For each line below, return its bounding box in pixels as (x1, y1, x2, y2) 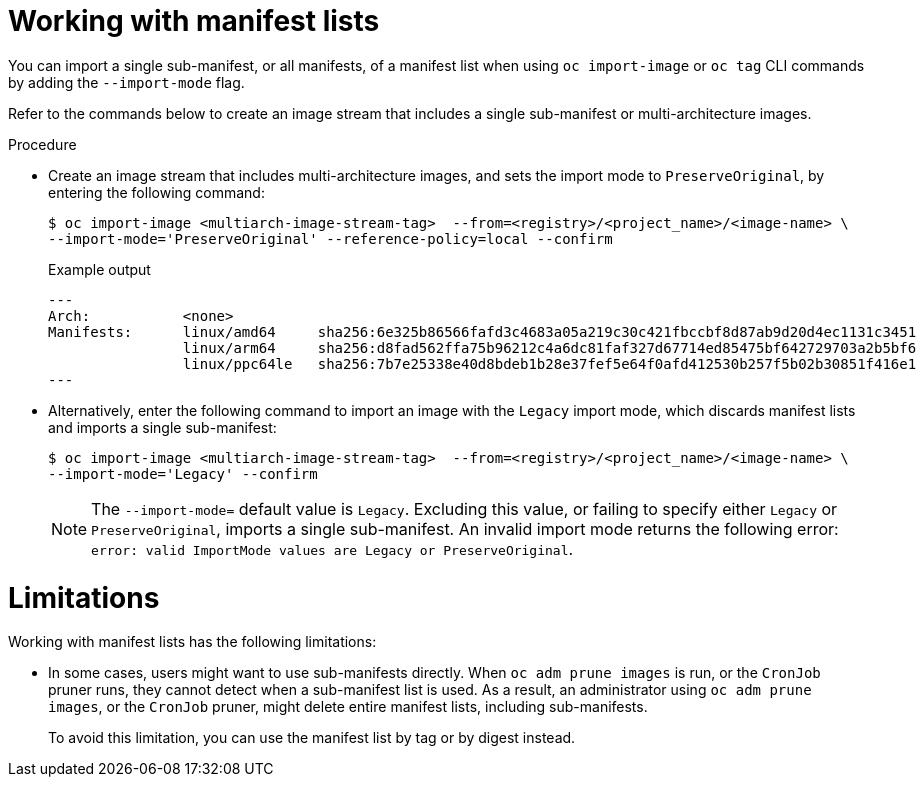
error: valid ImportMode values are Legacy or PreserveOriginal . (91, 538, 574, 559)
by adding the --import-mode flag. (8, 73, 245, 91)
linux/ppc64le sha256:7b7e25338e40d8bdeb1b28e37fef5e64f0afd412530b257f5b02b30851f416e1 (182, 355, 917, 372)
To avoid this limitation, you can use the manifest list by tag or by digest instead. (48, 729, 576, 747)
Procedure (8, 135, 77, 153)
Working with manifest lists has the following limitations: (8, 633, 377, 651)
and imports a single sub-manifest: (48, 418, 277, 436)
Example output (48, 260, 151, 278)
